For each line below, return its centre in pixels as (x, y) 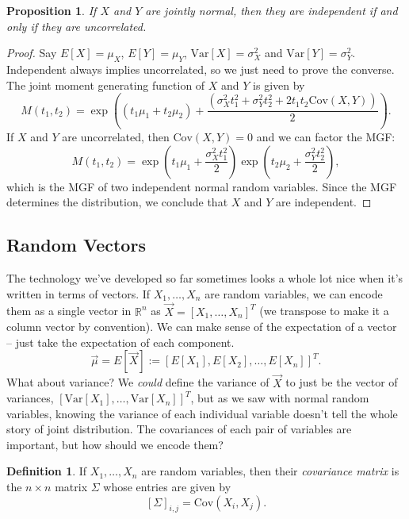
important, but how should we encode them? (115, 444)
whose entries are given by (167, 487)
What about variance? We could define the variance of (138, 382)
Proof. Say (32, 53)
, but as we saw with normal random (280, 398)
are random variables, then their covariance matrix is (270, 471)
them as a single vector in (69, 311)
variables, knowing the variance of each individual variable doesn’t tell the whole (202, 413)
